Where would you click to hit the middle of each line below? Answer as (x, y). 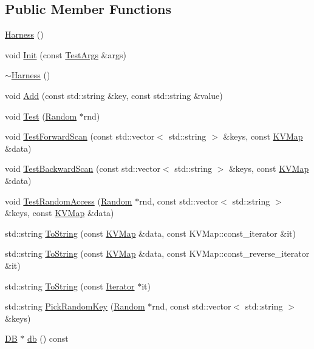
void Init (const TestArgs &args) (66, 54)
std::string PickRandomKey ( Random (75, 306)
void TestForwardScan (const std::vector (80, 136)
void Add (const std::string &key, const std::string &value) (114, 95)
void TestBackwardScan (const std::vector (83, 168)
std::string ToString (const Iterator (70, 286)
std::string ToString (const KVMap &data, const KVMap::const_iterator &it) (150, 233)
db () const (48, 338)
